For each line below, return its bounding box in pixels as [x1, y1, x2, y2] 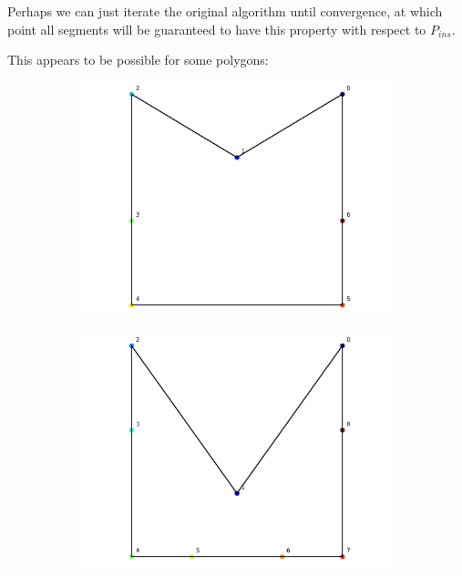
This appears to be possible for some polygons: [7, 50, 269, 69]
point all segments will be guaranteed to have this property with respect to [7, 19, 426, 38]
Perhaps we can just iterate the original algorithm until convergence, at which [7, 2, 443, 20]
